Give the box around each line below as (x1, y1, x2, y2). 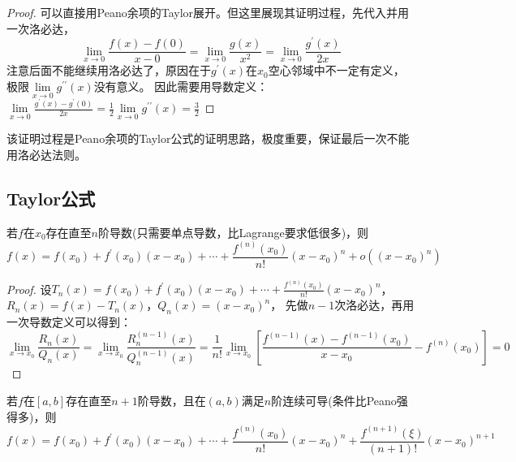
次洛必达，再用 (334, 296, 415, 313)
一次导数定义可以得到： (6, 313, 131, 330)
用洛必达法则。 (6, 145, 86, 162)
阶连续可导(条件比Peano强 (271, 391, 408, 408)
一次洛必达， (6, 19, 75, 37)
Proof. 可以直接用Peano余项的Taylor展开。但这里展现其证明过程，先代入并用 (6, 4, 410, 20)
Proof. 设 (6, 280, 52, 297)
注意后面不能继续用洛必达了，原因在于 (6, 62, 211, 79)
